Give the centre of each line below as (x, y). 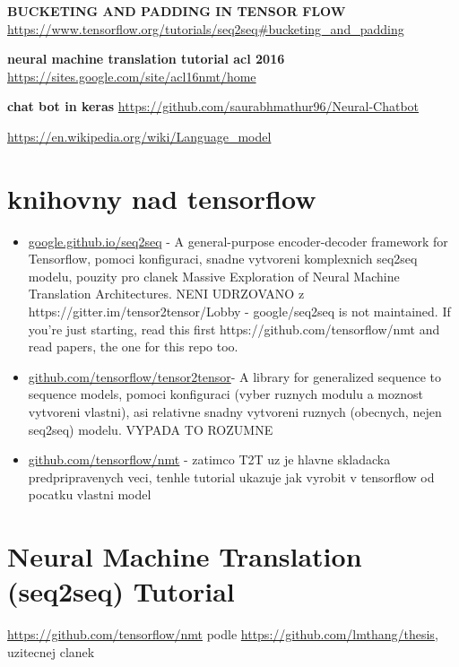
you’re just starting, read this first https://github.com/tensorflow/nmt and (234, 329)
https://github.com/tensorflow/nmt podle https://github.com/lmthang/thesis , (223, 634)
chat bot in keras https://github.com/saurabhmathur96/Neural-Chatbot (213, 106)
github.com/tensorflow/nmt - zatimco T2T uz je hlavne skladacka (209, 459)
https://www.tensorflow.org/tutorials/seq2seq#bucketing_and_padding (206, 28)
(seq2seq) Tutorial (121, 591)
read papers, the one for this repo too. (133, 346)
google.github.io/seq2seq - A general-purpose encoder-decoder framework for (238, 241)
